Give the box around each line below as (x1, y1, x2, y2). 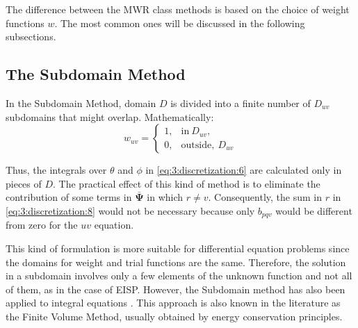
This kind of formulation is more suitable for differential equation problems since (6, 241, 350, 255)
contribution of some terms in (6, 190, 132, 204)
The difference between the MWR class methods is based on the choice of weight (6, 2, 350, 16)
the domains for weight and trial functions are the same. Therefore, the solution (6, 254, 346, 269)
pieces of (6, 176, 42, 190)
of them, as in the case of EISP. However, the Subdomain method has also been (6, 281, 345, 296)
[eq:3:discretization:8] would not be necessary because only (6, 203, 255, 218)
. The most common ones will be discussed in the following (54, 15, 305, 30)
